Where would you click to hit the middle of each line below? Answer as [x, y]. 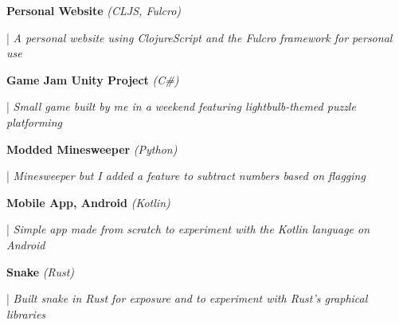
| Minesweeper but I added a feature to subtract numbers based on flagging [186, 176]
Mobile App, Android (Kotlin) [88, 202]
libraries [26, 313]
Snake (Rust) [41, 271]
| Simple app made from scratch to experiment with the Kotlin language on [188, 229]
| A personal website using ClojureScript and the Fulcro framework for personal [199, 37]
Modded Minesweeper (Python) [92, 149]
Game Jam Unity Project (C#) [93, 79]
